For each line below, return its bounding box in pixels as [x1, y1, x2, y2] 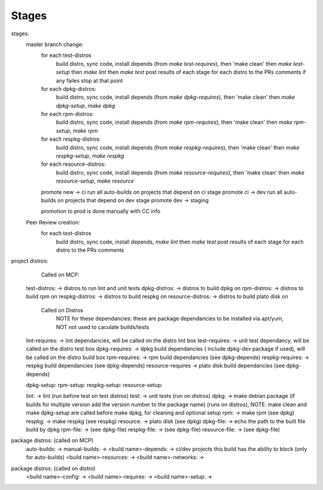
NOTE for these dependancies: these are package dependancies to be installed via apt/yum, [56, 315, 284, 322]
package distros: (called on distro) [11, 464, 96, 472]
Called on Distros [41, 306, 84, 314]
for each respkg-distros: [41, 135, 101, 143]
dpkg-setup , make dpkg [56, 102, 115, 109]
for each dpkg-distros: [41, 85, 97, 92]
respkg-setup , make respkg [56, 153, 124, 160]
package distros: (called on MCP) [11, 437, 94, 444]
